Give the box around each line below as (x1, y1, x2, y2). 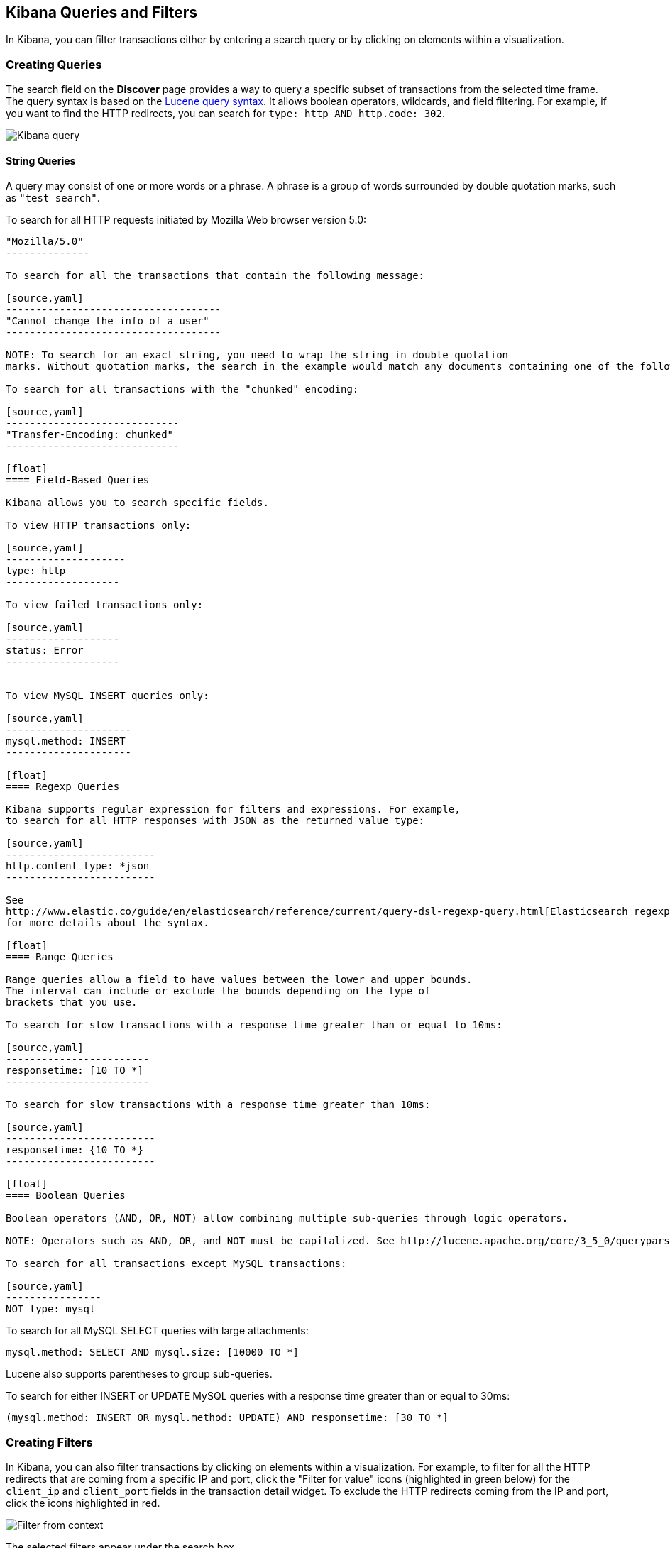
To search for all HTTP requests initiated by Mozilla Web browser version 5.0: (6, 214, 367, 226)
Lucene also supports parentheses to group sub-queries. (6, 1368, 273, 1380)
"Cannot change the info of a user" (6, 315, 209, 327)
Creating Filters (6, 1434, 93, 1449)
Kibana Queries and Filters (6, 4, 198, 21)
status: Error (6, 644, 84, 657)
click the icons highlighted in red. (6, 1497, 160, 1510)
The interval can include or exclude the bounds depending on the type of (6, 985, 431, 997)
